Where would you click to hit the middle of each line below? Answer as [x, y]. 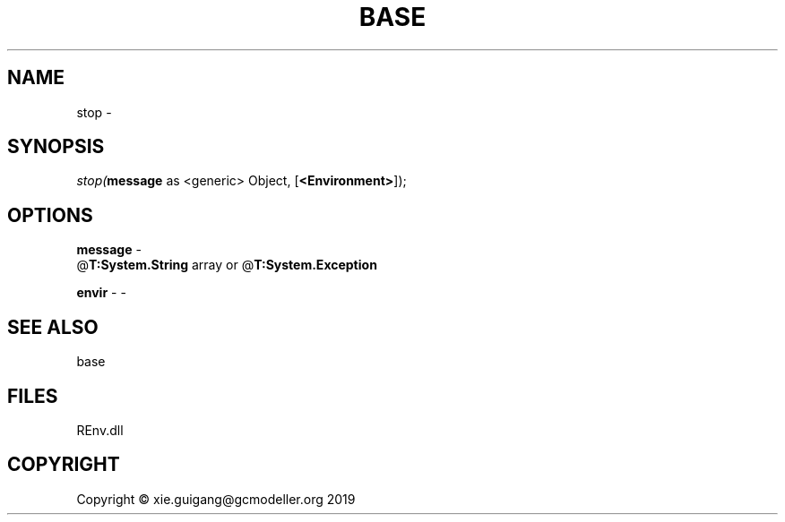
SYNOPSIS [56, 147]
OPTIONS [50, 215]
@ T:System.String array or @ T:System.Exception [227, 265]
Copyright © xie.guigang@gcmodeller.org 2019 [216, 499]
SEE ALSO [53, 327]
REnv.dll [100, 430]
